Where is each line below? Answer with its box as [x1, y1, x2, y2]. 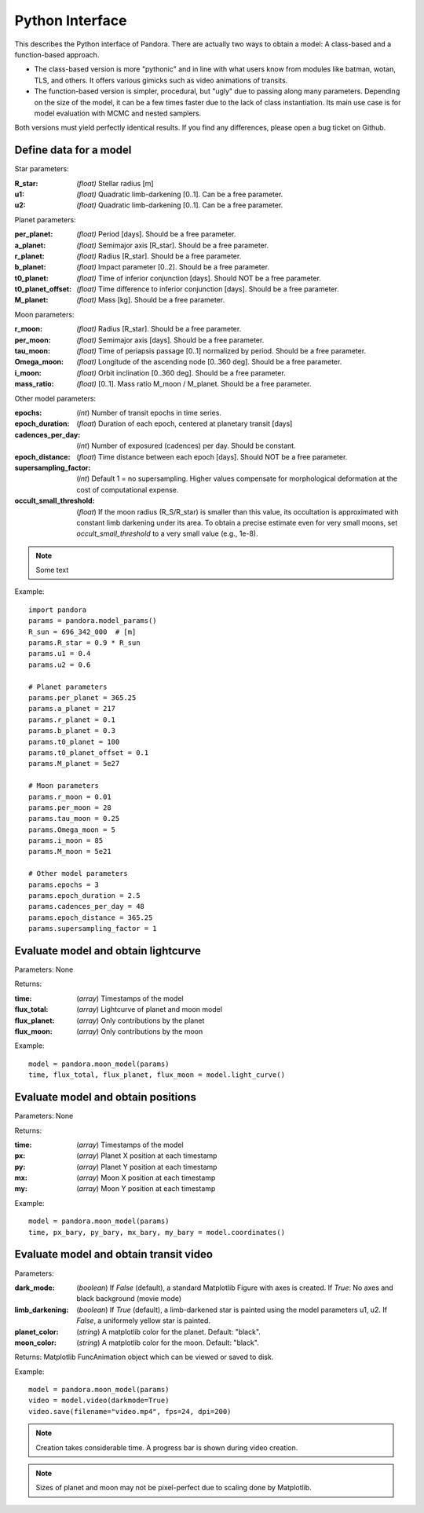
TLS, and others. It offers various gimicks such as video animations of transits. [34, 75, 288, 85]
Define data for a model [14, 144, 132, 157]
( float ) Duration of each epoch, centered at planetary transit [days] [76, 419, 293, 428]
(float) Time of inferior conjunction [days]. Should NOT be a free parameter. [76, 273, 322, 283]
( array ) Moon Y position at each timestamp [76, 1184, 216, 1193]
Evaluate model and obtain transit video [14, 1247, 214, 1261]
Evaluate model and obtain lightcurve [14, 944, 202, 958]
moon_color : [14, 1338, 57, 1347]
